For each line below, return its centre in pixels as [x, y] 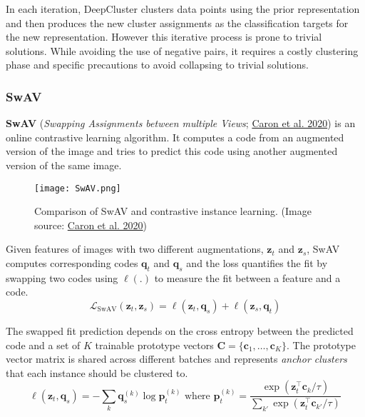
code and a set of [43, 345]
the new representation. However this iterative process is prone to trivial [164, 37]
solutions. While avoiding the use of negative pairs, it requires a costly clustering [182, 50]
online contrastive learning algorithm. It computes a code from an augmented [175, 137]
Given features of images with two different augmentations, [135, 249]
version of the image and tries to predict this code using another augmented [172, 151]
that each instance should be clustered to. [97, 372]
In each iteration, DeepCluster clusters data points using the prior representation [183, 9]
